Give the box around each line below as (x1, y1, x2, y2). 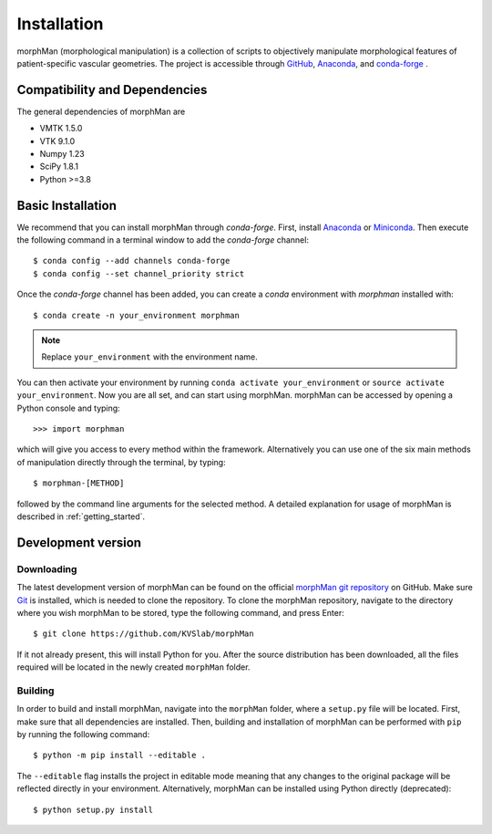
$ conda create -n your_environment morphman (33, 310, 241, 320)
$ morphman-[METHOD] (33, 478, 125, 488)
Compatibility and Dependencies (16, 82, 208, 98)
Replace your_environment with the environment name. (41, 351, 259, 362)
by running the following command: (16, 728, 150, 739)
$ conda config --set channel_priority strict (33, 268, 245, 278)
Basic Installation (16, 197, 118, 214)
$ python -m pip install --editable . (33, 750, 207, 761)
